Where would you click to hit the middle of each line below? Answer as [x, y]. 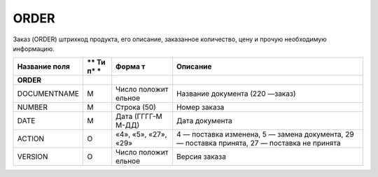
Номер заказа [200, 107]
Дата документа [204, 121]
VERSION [33, 157]
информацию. [34, 48]
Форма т [131, 66]
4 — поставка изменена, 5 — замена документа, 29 [265, 134]
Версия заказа [201, 157]
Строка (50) [136, 107]
